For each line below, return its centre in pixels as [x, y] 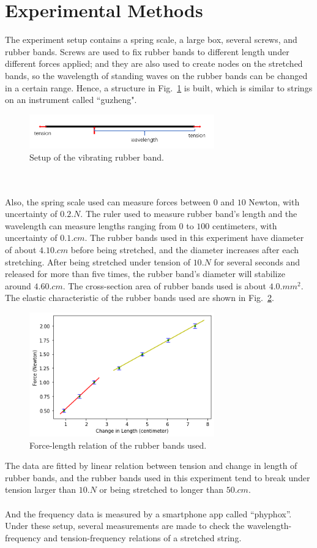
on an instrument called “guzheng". [71, 100]
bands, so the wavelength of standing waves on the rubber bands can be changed [156, 75]
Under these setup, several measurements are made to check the [125, 526]
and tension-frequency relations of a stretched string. [143, 537]
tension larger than [41, 489]
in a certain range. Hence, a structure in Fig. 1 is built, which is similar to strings [159, 87]
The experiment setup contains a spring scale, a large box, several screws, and [151, 40]
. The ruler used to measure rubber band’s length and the [189, 214]
